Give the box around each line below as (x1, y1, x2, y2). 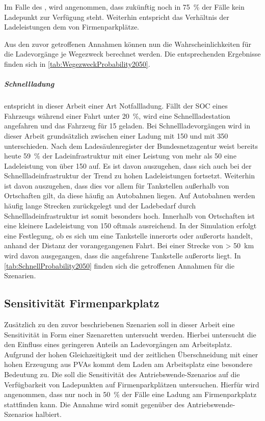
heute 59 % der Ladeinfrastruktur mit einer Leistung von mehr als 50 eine (4, 150, 236, 161)
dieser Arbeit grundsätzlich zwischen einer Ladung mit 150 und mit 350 (4, 130, 228, 141)
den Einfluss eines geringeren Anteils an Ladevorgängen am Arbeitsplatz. (4, 339, 232, 350)
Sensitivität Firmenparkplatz (4, 295, 160, 311)
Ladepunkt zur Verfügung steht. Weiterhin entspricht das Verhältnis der (4, 11, 229, 22)
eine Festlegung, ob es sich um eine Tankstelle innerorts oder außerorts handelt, (4, 230, 253, 241)
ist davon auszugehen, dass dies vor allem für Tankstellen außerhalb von (4, 180, 229, 191)
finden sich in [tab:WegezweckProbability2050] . (4, 58, 150, 69)
